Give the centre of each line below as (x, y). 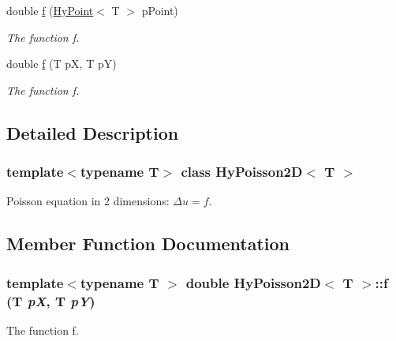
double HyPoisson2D (253, 282)
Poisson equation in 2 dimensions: (88, 201)
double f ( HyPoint (50, 10)
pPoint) (160, 10)
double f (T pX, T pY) (62, 64)
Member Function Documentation (148, 244)
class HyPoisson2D (242, 172)
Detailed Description (93, 132)
